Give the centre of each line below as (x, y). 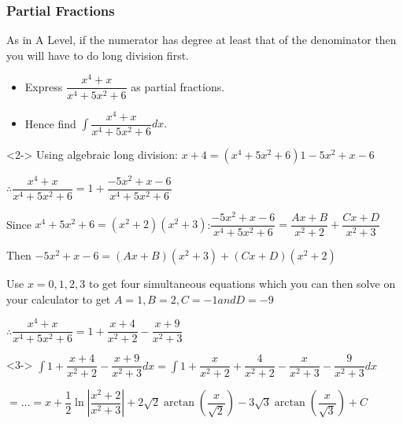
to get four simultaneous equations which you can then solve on (242, 283)
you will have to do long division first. (98, 55)
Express (44, 86)
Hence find (50, 123)
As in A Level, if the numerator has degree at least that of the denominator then (201, 40)
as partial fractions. (178, 86)
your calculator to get (59, 299)
